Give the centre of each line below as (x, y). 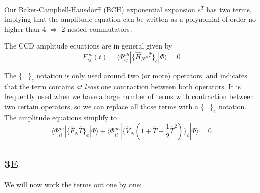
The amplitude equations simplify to (61, 117)
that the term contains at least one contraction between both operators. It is (122, 86)
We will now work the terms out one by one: (73, 184)
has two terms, (229, 9)
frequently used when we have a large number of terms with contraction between (129, 96)
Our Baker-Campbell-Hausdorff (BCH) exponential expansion (100, 9)
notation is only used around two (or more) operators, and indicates (142, 76)
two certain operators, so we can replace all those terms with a (101, 106)
